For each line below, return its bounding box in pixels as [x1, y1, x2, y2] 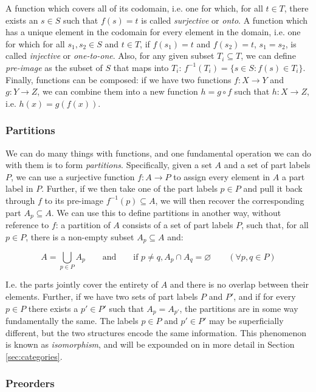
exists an [5, 13, 38, 26]
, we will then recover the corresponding [155, 194, 304, 206]
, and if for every [233, 289, 296, 302]
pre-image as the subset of [5, 61, 103, 73]
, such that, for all [241, 218, 309, 231]
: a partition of [55, 218, 111, 231]
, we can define [241, 49, 296, 62]
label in [5, 182, 33, 195]
